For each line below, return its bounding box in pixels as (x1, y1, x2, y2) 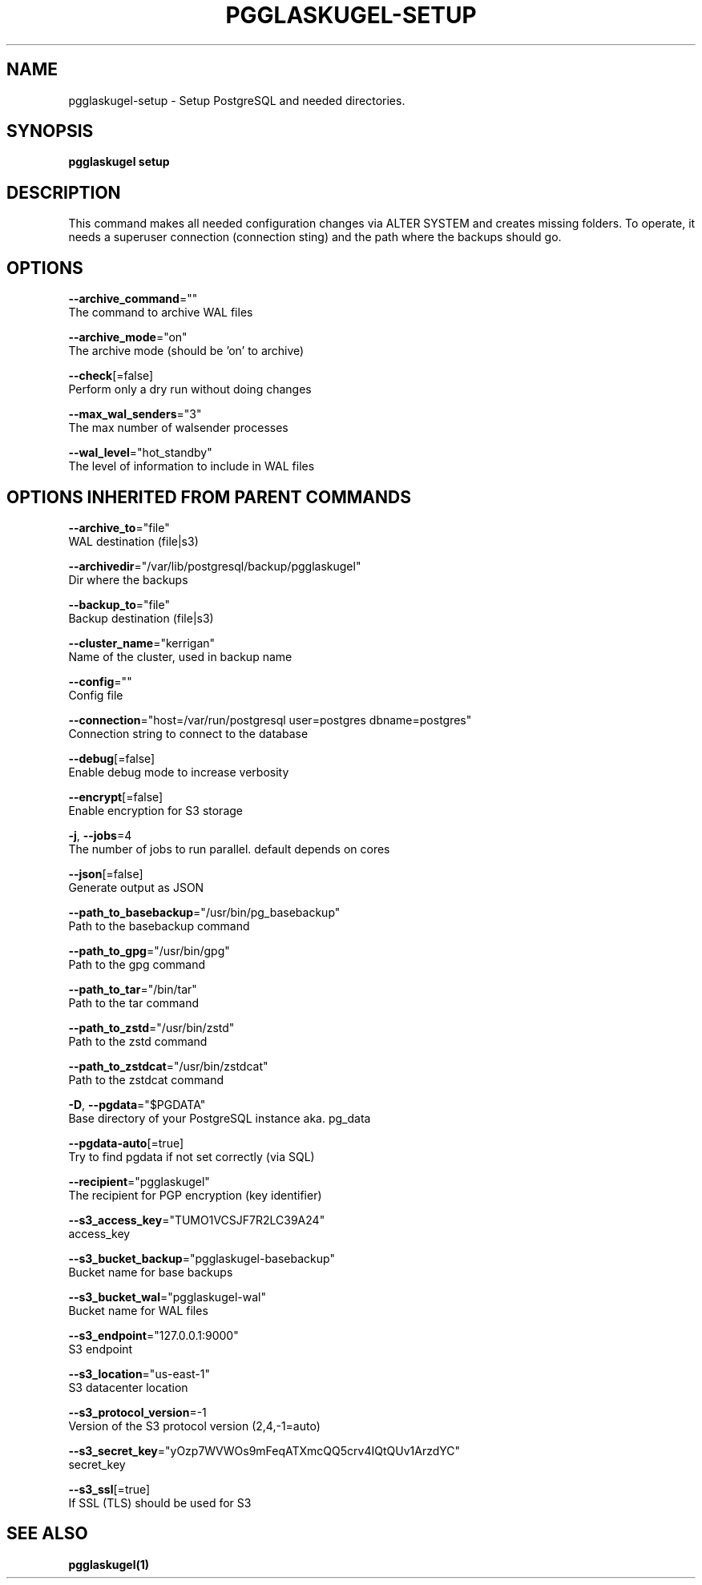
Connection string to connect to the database (68, 726, 309, 740)
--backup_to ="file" (68, 597, 170, 611)
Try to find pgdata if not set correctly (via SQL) (68, 1149, 315, 1164)
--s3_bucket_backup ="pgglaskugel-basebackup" (68, 1251, 335, 1265)
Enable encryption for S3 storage (68, 803, 243, 817)
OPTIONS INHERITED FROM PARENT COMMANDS (6, 486, 411, 507)
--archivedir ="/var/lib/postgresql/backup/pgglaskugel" (68, 559, 361, 573)
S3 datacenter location (68, 1380, 188, 1394)
